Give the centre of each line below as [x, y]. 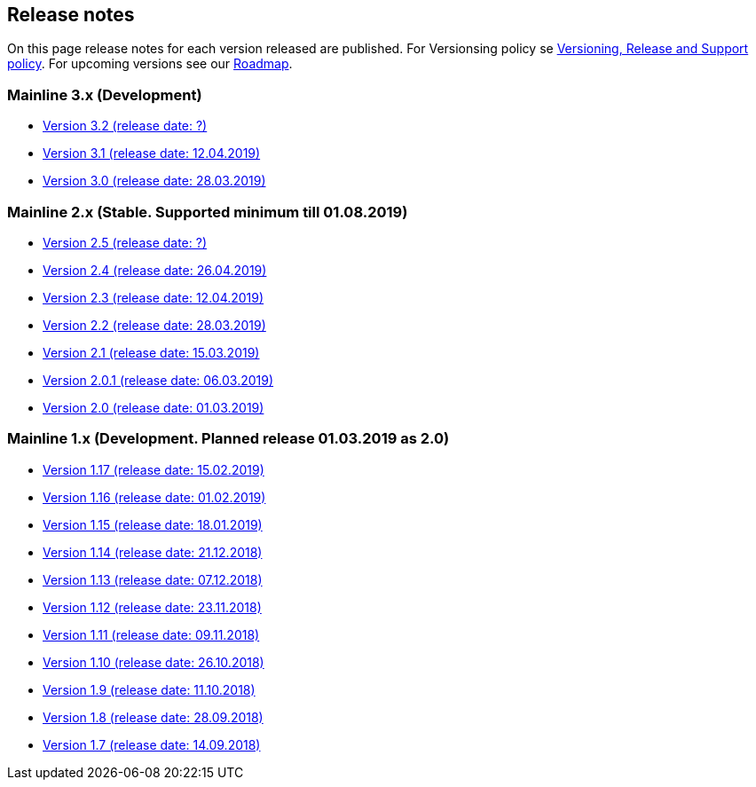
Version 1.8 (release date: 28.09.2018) [153, 717]
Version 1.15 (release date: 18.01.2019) [153, 524]
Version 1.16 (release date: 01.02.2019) [154, 497]
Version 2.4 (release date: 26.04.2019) [155, 270]
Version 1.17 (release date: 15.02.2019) [154, 469]
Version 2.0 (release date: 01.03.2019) [154, 407]
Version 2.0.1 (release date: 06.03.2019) [158, 380]
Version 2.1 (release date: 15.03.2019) [151, 352]
